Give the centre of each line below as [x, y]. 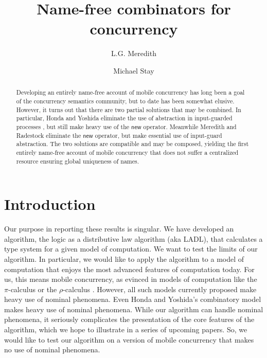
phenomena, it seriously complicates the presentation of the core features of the [129, 319]
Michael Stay [134, 70]
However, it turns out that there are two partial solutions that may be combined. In [129, 109]
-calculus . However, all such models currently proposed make [160, 289]
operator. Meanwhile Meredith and [190, 126]
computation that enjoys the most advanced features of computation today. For [129, 269]
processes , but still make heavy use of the [73, 126]
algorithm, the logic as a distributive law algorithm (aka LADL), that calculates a [133, 238]
